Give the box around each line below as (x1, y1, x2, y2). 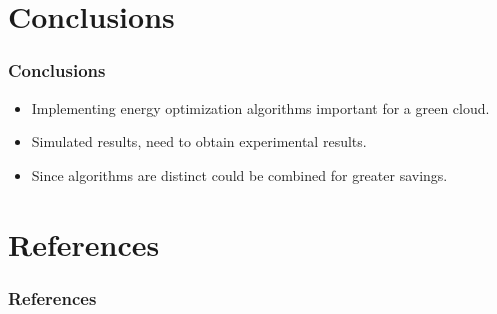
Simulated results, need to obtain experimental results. (31, 131, 367, 152)
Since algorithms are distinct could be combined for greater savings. (31, 164, 448, 185)
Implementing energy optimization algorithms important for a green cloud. (31, 97, 490, 118)
